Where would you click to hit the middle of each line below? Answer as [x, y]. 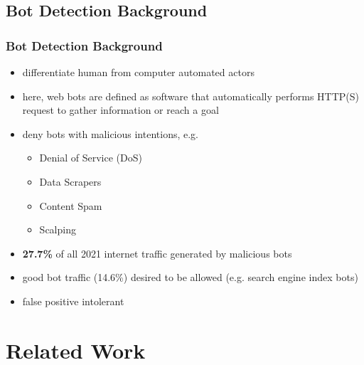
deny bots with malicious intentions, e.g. [110, 133]
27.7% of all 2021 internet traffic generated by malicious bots [157, 253]
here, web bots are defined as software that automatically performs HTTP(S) [191, 96]
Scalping [58, 229]
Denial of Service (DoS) [91, 158]
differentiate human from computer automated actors [138, 72]
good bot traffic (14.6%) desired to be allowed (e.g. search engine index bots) [190, 277]
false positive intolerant [73, 301]
